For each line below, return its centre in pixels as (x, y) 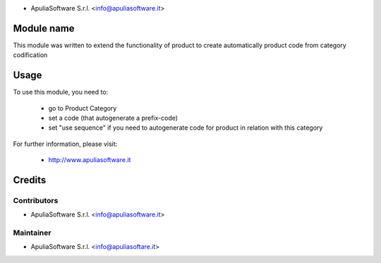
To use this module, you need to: (61, 92)
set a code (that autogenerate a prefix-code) (113, 118)
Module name (44, 28)
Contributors (36, 200)
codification (30, 55)
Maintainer (32, 233)
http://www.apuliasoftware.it (90, 160)
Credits (30, 180)
